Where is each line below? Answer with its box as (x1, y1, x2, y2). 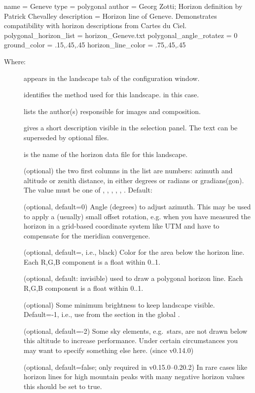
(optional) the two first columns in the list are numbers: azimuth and (24, 165, 233, 176)
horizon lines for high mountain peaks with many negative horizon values (24, 371, 245, 382)
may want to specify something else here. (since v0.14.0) (24, 345, 194, 355)
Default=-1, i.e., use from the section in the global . (24, 309, 180, 319)
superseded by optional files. (24, 132, 109, 142)
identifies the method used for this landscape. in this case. (24, 89, 199, 100)
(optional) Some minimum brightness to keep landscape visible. (24, 299, 215, 310)
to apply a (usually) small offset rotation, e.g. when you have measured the (24, 211, 251, 221)
